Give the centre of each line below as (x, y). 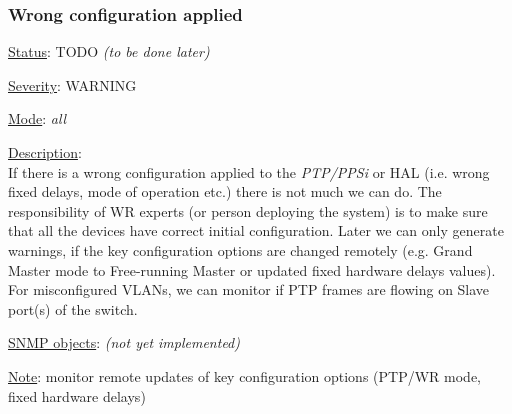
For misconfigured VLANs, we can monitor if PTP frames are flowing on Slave (249, 289)
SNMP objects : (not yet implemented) (124, 342)
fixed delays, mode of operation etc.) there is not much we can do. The (225, 191)
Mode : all (37, 118)
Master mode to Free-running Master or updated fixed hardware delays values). (252, 269)
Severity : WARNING (72, 84)
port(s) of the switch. (73, 308)
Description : (45, 152)
